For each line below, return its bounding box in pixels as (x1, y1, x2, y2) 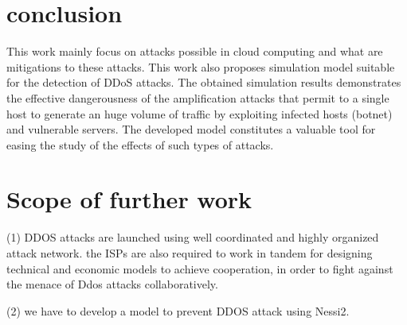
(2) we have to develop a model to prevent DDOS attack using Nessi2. (6, 302, 350, 319)
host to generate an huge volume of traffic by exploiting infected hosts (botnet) (6, 105, 393, 122)
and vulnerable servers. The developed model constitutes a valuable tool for (6, 121, 376, 137)
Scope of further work (6, 183, 252, 215)
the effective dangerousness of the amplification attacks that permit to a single (6, 89, 389, 106)
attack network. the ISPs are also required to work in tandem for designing (6, 245, 373, 261)
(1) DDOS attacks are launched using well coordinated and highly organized (6, 229, 379, 246)
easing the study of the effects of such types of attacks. (6, 136, 274, 153)
